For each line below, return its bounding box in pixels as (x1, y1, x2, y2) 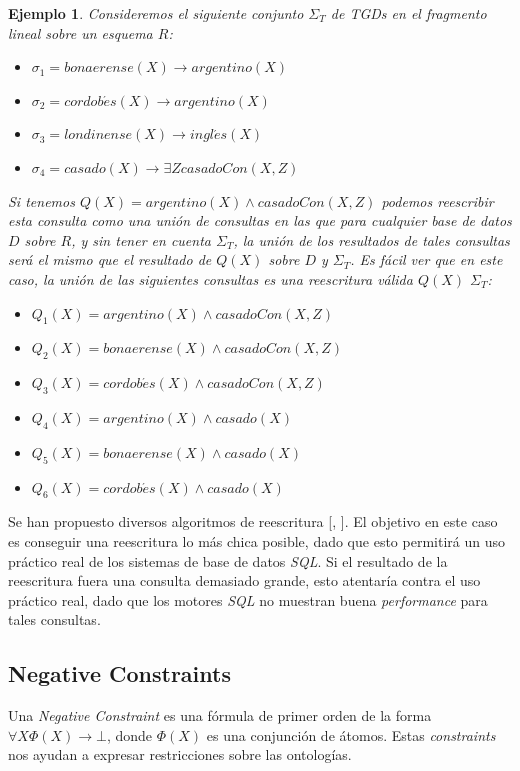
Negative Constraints (8, 658, 231, 689)
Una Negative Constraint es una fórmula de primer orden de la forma (8, 705, 432, 726)
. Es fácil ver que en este (350, 249, 503, 270)
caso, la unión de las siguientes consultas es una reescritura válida (8, 268, 413, 289)
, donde (106, 724, 153, 745)
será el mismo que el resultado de (8, 249, 212, 270)
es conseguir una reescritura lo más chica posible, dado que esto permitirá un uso (8, 530, 505, 551)
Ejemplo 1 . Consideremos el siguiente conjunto (8, 3, 304, 23)
